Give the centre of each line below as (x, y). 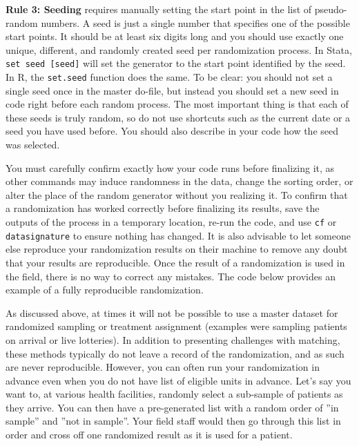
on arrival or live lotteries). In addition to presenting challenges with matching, (173, 339)
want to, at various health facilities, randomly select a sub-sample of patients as (174, 394)
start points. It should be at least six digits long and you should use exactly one (175, 36)
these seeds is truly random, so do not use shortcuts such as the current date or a (178, 117)
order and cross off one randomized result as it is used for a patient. (149, 435)
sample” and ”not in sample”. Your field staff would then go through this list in (173, 421)
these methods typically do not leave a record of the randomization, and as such (175, 353)
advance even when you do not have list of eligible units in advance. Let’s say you (178, 380)
